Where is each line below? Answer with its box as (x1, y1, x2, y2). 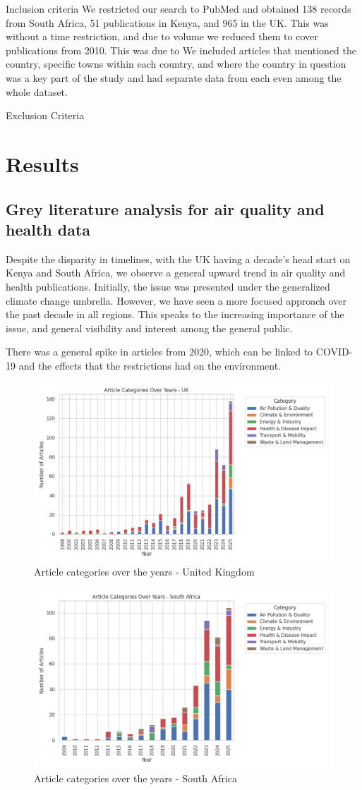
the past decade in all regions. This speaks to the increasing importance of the (6, 307, 344, 322)
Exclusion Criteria (6, 108, 85, 123)
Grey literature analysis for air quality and (6, 197, 325, 219)
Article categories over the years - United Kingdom (34, 564, 255, 579)
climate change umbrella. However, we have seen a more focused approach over (6, 293, 346, 308)
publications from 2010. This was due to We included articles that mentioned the (6, 42, 356, 57)
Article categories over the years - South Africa (34, 771, 238, 786)
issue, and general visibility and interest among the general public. (6, 320, 293, 335)
